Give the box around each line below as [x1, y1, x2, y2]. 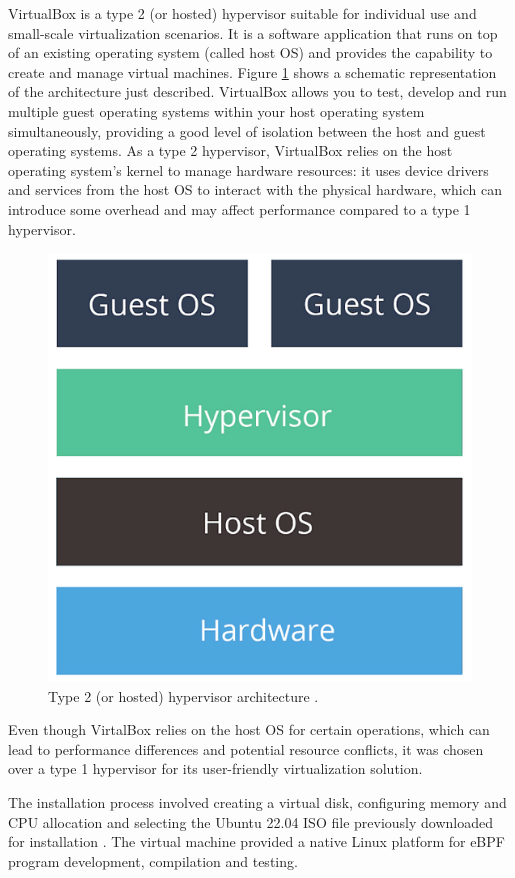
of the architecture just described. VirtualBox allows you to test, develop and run [8, 81, 507, 102]
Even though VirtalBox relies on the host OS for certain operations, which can [8, 719, 490, 740]
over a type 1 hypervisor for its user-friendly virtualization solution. [8, 758, 423, 779]
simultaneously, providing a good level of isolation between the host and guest [8, 120, 486, 141]
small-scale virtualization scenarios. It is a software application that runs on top [8, 22, 498, 43]
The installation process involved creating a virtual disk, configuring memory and [8, 791, 507, 812]
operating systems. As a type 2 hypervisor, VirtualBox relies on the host [8, 140, 453, 161]
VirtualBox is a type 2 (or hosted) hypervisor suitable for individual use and [8, 3, 477, 23]
